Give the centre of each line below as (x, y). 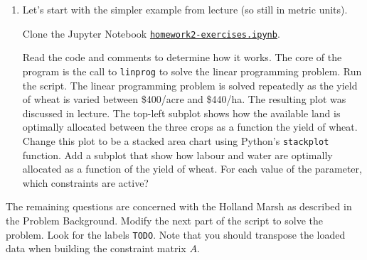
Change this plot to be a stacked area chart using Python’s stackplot (176, 140)
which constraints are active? (85, 182)
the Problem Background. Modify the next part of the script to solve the (164, 220)
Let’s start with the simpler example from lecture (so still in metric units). (185, 9)
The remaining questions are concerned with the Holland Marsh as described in (179, 206)
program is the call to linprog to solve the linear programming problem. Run (192, 71)
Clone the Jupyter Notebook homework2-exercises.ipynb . (151, 33)
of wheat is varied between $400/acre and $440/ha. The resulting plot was (184, 99)
